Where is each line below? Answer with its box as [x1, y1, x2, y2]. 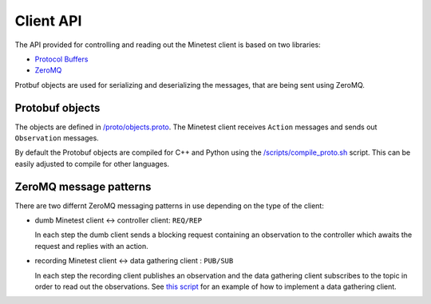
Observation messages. [14, 133, 99, 143]
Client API [14, 12, 82, 30]
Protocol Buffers [34, 54, 89, 64]
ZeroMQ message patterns [14, 180, 152, 193]
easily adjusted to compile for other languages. [14, 159, 170, 168]
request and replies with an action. [34, 241, 149, 251]
